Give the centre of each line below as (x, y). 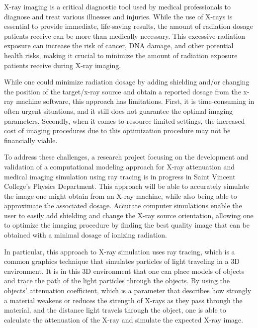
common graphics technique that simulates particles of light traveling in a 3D (122, 261)
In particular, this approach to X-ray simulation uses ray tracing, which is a (120, 251)
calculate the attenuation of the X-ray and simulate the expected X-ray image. (124, 319)
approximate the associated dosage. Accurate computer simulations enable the (123, 205)
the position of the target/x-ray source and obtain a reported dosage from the (123, 91)
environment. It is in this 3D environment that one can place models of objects (124, 271)
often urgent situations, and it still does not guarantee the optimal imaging (119, 111)
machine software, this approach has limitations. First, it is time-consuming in (135, 101)
